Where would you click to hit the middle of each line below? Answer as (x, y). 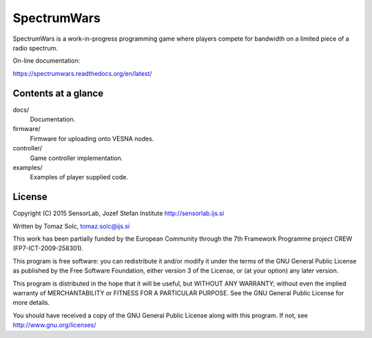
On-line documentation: (46, 61)
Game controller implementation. (76, 158)
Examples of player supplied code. (79, 177)
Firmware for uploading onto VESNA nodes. (92, 139)
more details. (31, 303)
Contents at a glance (58, 93)
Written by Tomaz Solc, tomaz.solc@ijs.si (71, 226)
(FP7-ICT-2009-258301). (48, 248)
